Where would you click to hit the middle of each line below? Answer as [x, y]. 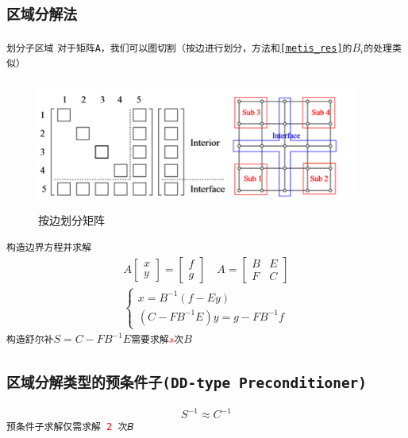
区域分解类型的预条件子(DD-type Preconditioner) [187, 383]
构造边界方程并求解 [49, 248]
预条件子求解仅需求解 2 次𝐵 [70, 427]
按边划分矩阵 [71, 219]
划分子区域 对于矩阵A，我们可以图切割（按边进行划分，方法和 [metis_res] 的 [179, 48]
